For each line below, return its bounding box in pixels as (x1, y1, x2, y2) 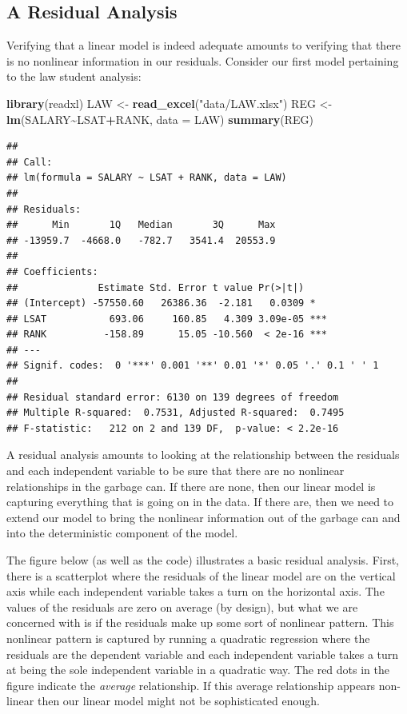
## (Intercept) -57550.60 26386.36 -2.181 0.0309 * (6, 297, 316, 309)
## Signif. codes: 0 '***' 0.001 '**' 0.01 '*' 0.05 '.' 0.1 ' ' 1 (6, 360, 379, 372)
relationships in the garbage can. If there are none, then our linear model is (6, 477, 376, 494)
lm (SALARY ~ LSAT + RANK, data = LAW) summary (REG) (6, 110, 314, 127)
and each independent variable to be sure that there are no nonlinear (6, 462, 345, 479)
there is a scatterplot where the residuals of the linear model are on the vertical (6, 567, 396, 584)
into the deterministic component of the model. (6, 525, 238, 541)
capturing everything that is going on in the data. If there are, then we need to (6, 493, 394, 510)
